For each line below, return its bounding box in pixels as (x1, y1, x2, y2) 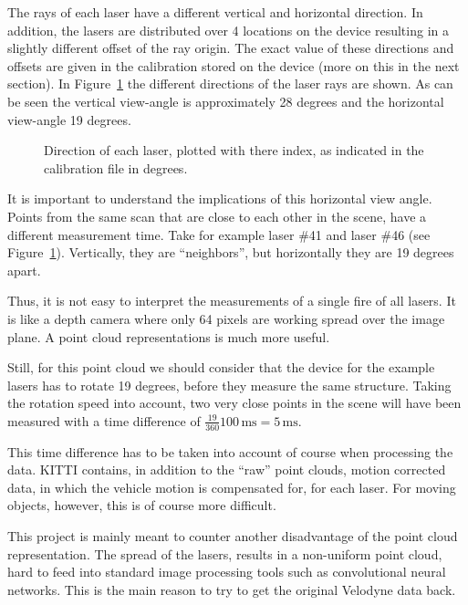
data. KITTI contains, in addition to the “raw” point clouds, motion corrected (7, 460, 446, 479)
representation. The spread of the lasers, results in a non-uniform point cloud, (7, 544, 442, 563)
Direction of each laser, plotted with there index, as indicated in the (44, 141, 424, 160)
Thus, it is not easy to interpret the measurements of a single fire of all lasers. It (7, 291, 456, 310)
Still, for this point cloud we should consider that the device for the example (7, 358, 435, 377)
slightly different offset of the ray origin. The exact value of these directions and (7, 38, 454, 57)
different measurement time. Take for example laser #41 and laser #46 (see (7, 224, 431, 244)
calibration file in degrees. (44, 158, 188, 177)
